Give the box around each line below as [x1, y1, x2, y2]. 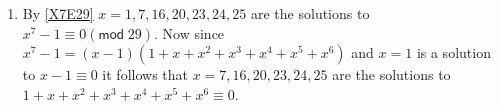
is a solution [416, 42, 491, 63]
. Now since [154, 22, 225, 43]
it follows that [102, 64, 189, 85]
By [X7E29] [22, 3, 94, 23]
